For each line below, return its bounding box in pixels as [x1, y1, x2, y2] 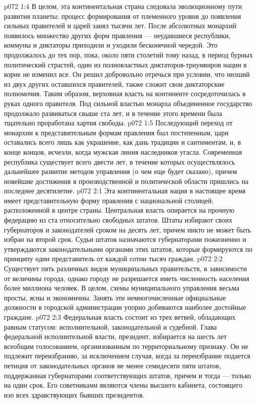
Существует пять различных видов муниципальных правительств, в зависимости [4, 263, 247, 274]
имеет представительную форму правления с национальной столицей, [4, 195, 214, 205]
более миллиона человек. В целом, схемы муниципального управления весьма [4, 283, 239, 293]
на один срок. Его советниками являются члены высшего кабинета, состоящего [4, 380, 243, 390]
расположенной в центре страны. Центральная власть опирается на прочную [4, 205, 235, 215]
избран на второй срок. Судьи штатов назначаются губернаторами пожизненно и [4, 234, 247, 244]
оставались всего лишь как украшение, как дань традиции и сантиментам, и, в [4, 137, 241, 147]
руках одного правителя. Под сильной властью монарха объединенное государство [4, 98, 253, 108]
